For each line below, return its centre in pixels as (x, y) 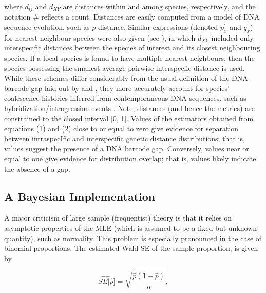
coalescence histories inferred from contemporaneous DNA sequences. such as (125, 98)
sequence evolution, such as (47, 27)
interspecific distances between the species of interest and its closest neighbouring (132, 48)
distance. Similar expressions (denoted (158, 27)
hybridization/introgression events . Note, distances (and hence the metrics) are (129, 108)
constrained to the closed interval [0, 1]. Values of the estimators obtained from (129, 118)
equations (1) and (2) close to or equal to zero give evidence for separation (121, 128)
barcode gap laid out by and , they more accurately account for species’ (117, 88)
